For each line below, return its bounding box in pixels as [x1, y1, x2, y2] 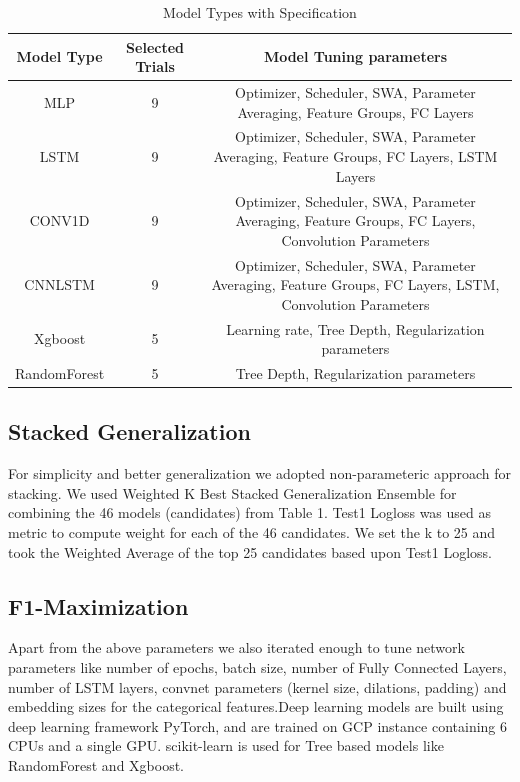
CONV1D [29, 210, 90, 231]
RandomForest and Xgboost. [8, 755, 184, 776]
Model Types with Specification [163, 2, 357, 22]
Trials [135, 56, 175, 77]
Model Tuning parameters [263, 46, 448, 67]
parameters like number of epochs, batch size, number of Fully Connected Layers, [8, 657, 507, 678]
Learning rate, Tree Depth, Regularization [226, 318, 485, 339]
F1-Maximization [8, 590, 189, 621]
